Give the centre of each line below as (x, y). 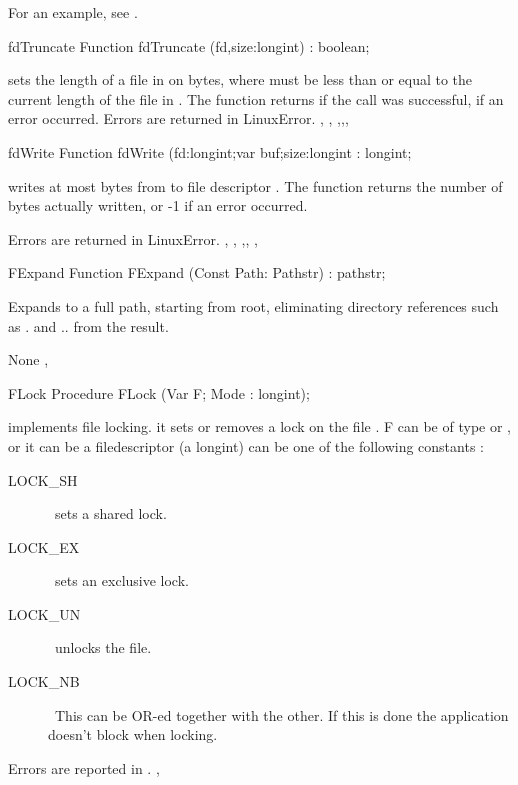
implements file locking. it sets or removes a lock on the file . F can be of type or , (259, 426)
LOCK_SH (43, 479)
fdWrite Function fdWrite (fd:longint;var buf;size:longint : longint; (210, 151)
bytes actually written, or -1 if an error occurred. (158, 205)
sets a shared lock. (110, 513)
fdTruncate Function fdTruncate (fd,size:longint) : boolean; (189, 45)
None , (28, 359)
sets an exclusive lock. (121, 580)
